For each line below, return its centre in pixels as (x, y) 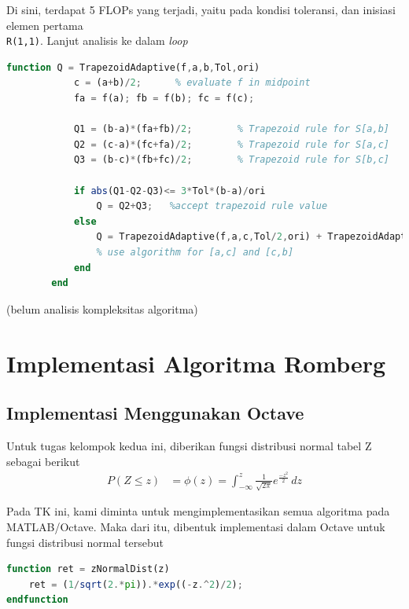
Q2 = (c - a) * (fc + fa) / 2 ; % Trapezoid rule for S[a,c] (231, 144)
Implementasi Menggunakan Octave (155, 413)
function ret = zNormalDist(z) (88, 569)
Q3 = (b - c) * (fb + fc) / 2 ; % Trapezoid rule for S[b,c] (231, 160)
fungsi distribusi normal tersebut (85, 542)
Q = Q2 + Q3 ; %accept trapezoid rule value (212, 206)
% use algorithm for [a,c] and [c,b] (195, 252)
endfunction (37, 600)
